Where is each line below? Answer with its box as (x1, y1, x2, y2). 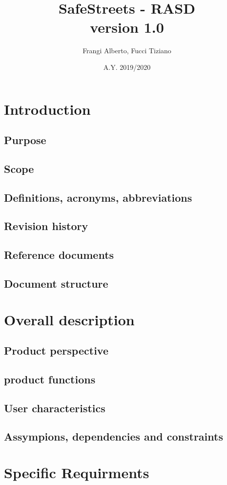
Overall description (4, 309, 135, 329)
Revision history (4, 218, 88, 233)
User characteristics (4, 400, 105, 415)
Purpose (4, 132, 46, 148)
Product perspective (4, 343, 108, 358)
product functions (4, 371, 96, 386)
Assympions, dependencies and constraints (4, 429, 223, 444)
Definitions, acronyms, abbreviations (4, 190, 192, 205)
